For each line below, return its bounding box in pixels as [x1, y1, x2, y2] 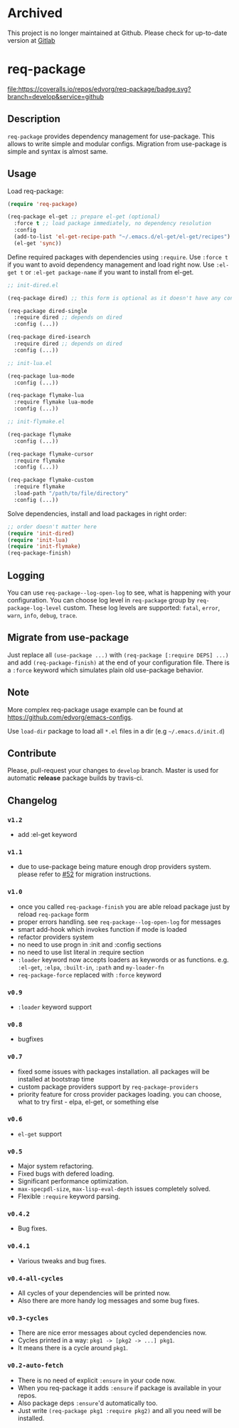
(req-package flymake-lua [7, 392, 84, 399]
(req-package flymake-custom [7, 476, 94, 484]
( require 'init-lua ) [7, 536, 69, 543]
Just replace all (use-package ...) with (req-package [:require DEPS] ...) [7, 650, 229, 659]
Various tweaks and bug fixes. [17, 1256, 107, 1265]
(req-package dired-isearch [7, 334, 91, 341]
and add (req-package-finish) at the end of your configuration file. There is [7, 658, 230, 667]
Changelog [7, 794, 58, 806]
